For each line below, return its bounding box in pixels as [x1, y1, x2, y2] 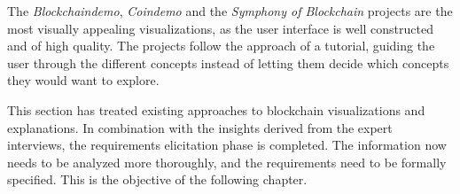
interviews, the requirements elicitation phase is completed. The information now [7, 136, 447, 154]
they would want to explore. [7, 71, 160, 89]
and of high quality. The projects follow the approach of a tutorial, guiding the [7, 36, 435, 55]
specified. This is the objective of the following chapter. [7, 170, 308, 189]
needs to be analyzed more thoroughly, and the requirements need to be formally [7, 152, 447, 171]
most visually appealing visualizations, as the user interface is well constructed [7, 19, 433, 37]
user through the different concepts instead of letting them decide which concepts [7, 53, 449, 72]
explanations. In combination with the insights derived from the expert [7, 118, 393, 136]
